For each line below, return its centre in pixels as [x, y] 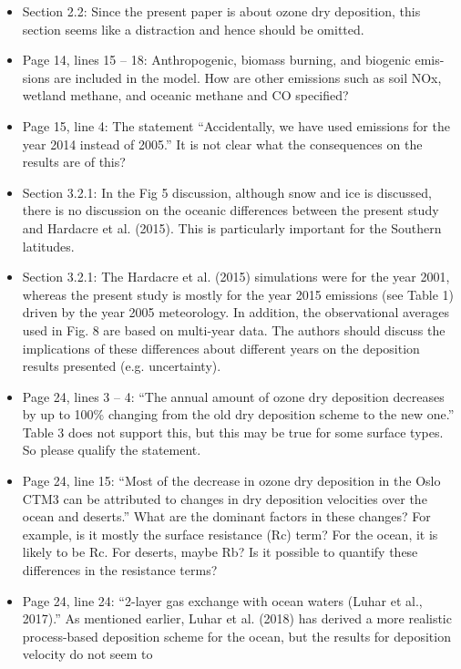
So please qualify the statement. [112, 450]
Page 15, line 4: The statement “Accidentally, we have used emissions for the [236, 125]
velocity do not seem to [87, 654]
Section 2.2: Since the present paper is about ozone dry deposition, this [221, 11]
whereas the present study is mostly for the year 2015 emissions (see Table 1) [238, 294]
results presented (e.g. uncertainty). [122, 366]
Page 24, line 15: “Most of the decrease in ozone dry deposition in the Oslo [231, 481]
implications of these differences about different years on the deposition [221, 348]
